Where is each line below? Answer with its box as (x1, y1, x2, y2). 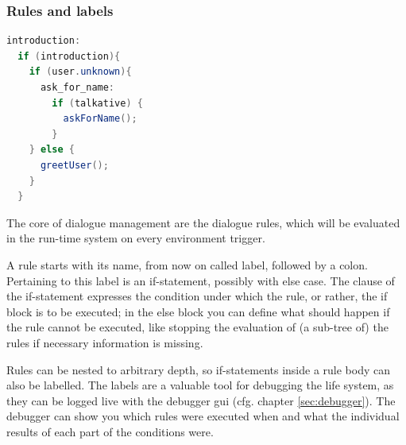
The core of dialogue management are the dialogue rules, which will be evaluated (6, 214, 400, 230)
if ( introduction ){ (17, 50, 121, 62)
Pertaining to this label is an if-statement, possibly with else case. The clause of (6, 272, 395, 288)
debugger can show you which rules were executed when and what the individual (6, 408, 400, 424)
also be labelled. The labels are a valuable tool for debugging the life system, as (6, 377, 394, 393)
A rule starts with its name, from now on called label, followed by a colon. (6, 256, 368, 273)
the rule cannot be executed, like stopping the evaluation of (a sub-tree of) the (6, 319, 389, 335)
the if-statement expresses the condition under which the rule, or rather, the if (6, 288, 388, 304)
